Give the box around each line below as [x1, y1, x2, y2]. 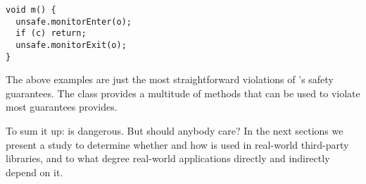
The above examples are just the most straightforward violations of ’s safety [6, 72, 334, 87]
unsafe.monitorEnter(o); [15, 16, 132, 27]
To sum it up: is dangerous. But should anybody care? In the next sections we [6, 123, 343, 138]
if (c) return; [15, 28, 87, 39]
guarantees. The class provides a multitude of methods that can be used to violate [6, 85, 360, 100]
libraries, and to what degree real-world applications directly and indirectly [6, 151, 330, 166]
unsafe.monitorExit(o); [15, 39, 127, 50]
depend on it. [6, 164, 63, 179]
